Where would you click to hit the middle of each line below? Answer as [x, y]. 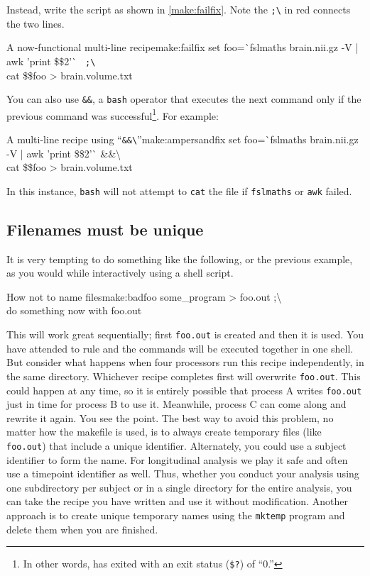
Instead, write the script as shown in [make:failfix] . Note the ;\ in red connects [179, 9]
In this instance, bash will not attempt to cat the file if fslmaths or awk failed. [179, 190]
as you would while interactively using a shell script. [120, 273]
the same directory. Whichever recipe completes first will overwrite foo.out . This [184, 376]
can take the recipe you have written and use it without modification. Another [177, 501]
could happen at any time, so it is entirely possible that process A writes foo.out [184, 390]
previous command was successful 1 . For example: [113, 114]
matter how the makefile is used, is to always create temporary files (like [164, 432]
